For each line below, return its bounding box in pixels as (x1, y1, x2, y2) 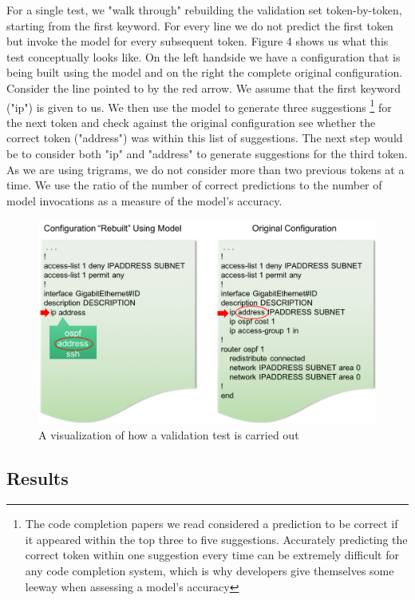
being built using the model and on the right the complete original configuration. (6, 64, 403, 81)
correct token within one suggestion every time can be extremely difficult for (25, 546, 399, 563)
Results (6, 466, 69, 491)
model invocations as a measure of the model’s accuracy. (6, 192, 283, 209)
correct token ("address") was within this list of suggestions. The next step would (6, 129, 403, 146)
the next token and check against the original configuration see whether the (6, 113, 376, 130)
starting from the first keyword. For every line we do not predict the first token (6, 17, 393, 34)
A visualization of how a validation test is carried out (38, 427, 299, 443)
